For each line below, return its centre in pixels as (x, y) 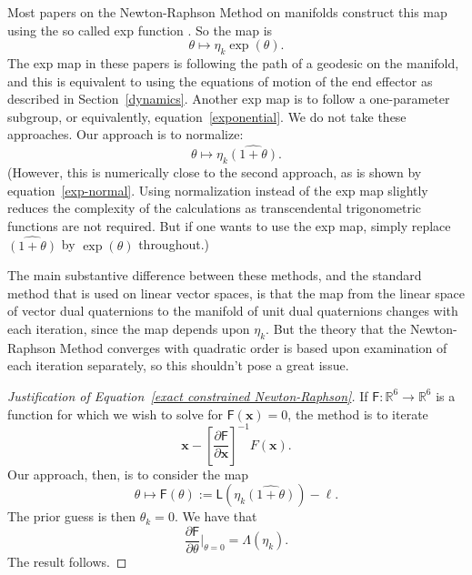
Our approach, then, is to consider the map (128, 474)
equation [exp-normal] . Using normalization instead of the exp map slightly (218, 190)
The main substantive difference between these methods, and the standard (215, 275)
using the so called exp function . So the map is (140, 30)
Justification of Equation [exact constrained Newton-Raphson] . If (188, 395)
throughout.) (174, 244)
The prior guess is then (72, 516)
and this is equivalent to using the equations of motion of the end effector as (220, 81)
